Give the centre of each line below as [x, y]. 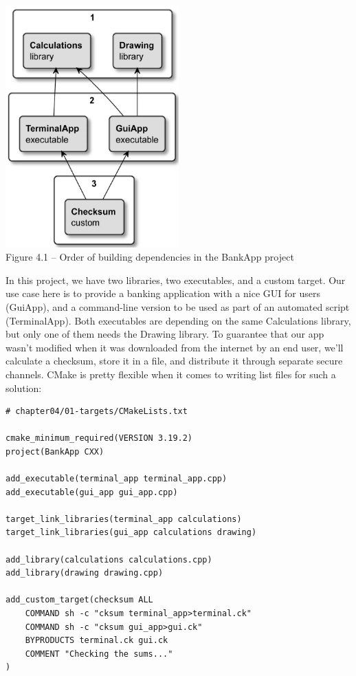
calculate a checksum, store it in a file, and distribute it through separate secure [174, 361]
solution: [24, 388]
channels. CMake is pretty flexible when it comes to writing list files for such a [171, 374]
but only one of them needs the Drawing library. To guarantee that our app [165, 334]
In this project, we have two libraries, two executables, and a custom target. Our [176, 280]
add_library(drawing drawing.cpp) [85, 573]
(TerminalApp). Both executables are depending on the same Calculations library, [178, 320]
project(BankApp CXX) [55, 451]
